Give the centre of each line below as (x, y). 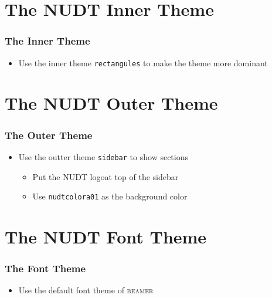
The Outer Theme (49, 135)
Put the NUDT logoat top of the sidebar (106, 176)
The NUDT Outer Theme (111, 103)
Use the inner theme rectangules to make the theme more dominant (143, 62)
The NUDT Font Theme (106, 236)
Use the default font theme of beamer (86, 290)
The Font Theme (45, 268)
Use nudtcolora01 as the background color (110, 196)
